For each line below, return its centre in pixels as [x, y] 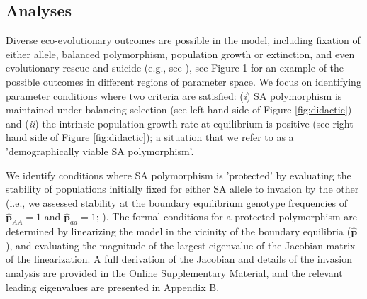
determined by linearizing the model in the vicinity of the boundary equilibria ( [179, 231]
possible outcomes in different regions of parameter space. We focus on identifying [183, 81]
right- [345, 123]
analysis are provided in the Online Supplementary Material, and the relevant [174, 272]
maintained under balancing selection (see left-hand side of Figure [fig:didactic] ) [179, 109]
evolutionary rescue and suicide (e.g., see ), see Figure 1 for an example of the [175, 68]
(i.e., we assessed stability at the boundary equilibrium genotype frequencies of [177, 202]
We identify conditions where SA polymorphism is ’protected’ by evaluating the [179, 175]
